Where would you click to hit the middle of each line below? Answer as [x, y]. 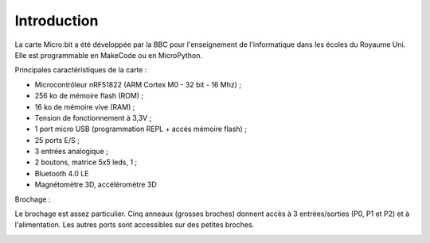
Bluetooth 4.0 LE [62, 173]
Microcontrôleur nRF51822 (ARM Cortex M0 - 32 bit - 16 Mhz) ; [138, 84]
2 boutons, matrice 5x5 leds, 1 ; [86, 162]
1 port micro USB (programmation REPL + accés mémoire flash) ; [141, 129]
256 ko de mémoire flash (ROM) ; [89, 96]
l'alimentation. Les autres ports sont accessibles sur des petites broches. [135, 225]
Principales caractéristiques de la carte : [81, 70]
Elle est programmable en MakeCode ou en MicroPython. [109, 55]
